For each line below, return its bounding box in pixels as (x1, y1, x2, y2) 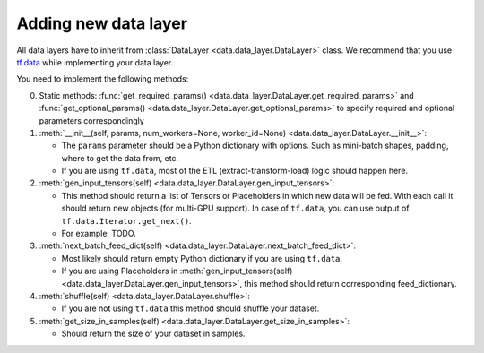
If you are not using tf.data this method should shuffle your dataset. (61, 303, 320, 314)
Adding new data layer (16, 13, 188, 33)
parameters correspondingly (39, 115, 145, 125)
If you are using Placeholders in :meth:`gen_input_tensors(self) (61, 265, 293, 277)
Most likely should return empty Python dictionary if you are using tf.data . (61, 253, 343, 263)
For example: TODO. (61, 228, 136, 239)
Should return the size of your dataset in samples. (61, 328, 246, 340)
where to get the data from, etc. (61, 152, 179, 163)
